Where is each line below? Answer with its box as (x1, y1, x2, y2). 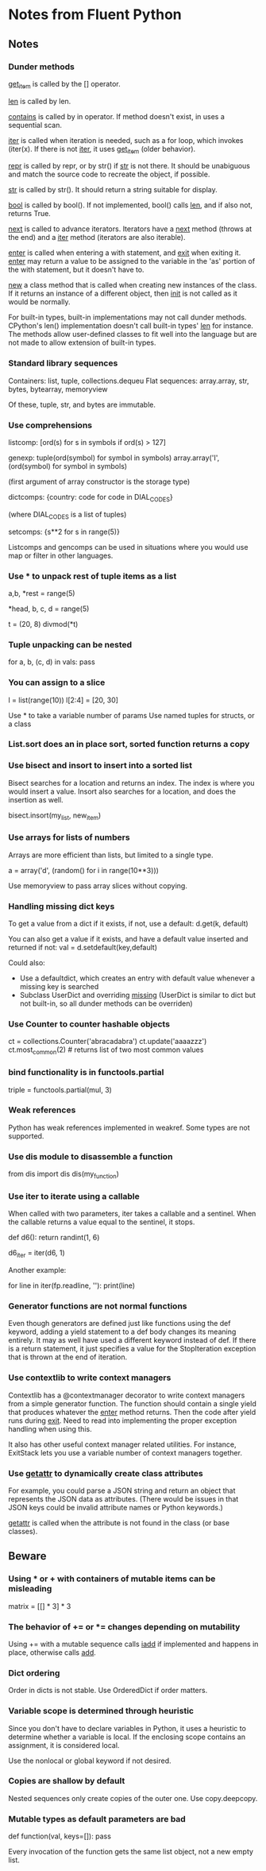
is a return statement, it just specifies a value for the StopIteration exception (8, 1344, 256, 1354)
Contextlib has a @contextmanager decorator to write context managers (8, 1390, 245, 1400)
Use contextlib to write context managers (8, 1372, 172, 1383)
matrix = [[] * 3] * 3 (8, 1601, 71, 1610)
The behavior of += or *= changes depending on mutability (8, 1621, 241, 1632)
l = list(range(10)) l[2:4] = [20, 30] (8, 695, 119, 705)
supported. (8, 1131, 44, 1141)
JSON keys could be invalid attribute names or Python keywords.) (8, 1502, 224, 1512)
